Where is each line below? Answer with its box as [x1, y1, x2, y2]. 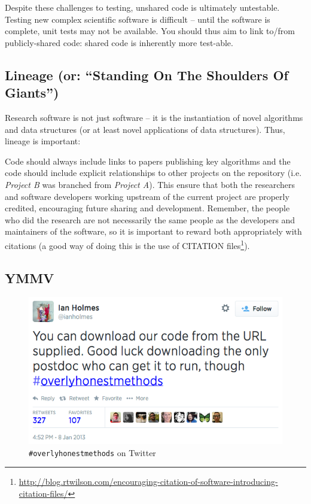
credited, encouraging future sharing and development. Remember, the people [5, 202, 290, 214]
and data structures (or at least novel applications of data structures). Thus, [5, 123, 285, 135]
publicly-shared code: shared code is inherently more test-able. [5, 36, 233, 48]
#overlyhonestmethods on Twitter [29, 446, 156, 459]
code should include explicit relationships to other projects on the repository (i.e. [5, 166, 302, 179]
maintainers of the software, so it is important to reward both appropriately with [5, 225, 302, 238]
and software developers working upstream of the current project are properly [5, 190, 289, 202]
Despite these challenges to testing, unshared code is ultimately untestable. [5, 1, 280, 13]
